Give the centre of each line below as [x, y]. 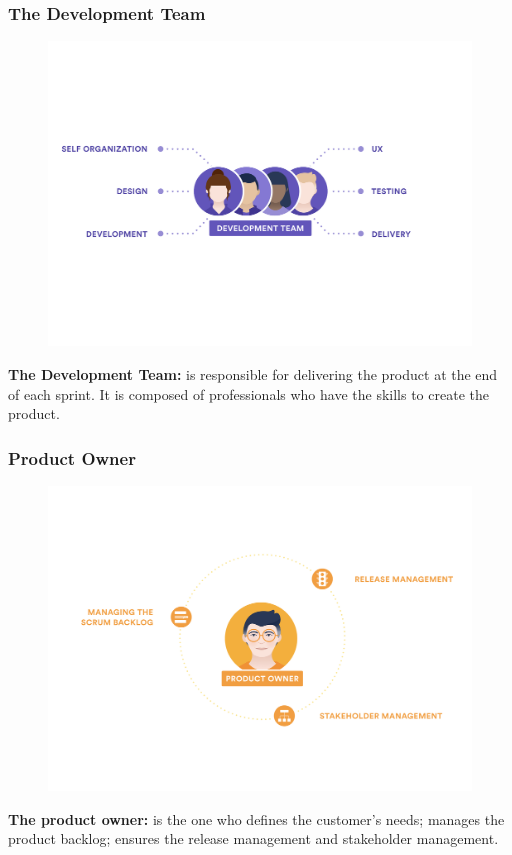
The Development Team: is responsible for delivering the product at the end [253, 373]
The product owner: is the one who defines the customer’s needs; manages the [256, 818]
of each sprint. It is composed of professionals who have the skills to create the [248, 393]
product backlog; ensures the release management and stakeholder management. [253, 838]
